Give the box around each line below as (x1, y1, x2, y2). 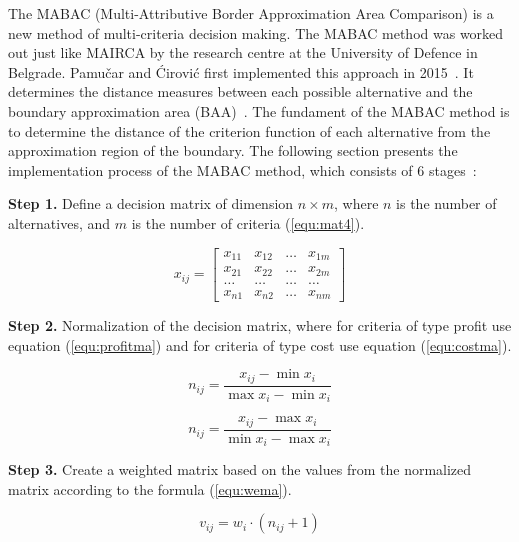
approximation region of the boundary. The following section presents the (8, 140, 458, 161)
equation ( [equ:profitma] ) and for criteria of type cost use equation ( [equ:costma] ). (8, 334, 512, 355)
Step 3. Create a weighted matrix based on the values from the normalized (8, 459, 472, 480)
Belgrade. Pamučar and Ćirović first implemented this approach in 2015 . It (8, 61, 474, 82)
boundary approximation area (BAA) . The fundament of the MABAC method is (8, 100, 510, 121)
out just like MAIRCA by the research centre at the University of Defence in (8, 42, 478, 63)
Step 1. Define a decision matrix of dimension (8, 193, 294, 214)
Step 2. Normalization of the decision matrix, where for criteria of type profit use (8, 315, 512, 336)
